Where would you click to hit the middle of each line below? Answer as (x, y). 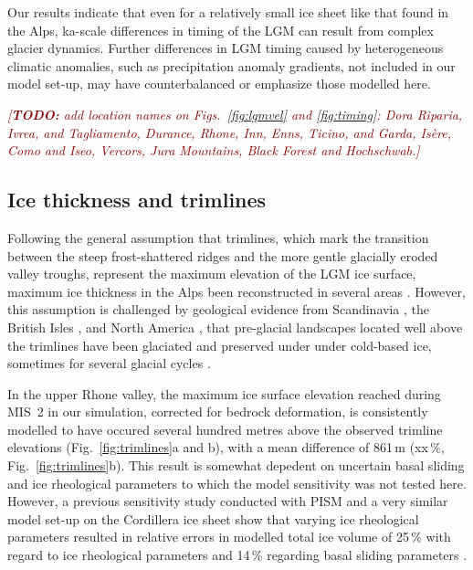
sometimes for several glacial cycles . (109, 363)
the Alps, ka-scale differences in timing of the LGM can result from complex (221, 30)
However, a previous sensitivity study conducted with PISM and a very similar (228, 501)
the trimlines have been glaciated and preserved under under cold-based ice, (220, 345)
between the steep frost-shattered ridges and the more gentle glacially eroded (223, 255)
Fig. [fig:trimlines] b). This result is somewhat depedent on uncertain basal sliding (236, 465)
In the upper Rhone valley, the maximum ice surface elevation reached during (224, 393)
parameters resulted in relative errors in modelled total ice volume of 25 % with (229, 537)
